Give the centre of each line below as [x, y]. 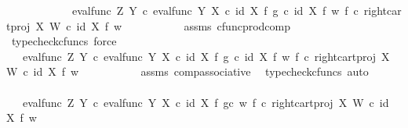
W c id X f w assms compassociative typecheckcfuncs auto [188, 71]
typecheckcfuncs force [64, 41]
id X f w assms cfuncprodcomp [183, 25]
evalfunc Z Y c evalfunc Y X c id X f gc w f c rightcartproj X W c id [206, 102]
